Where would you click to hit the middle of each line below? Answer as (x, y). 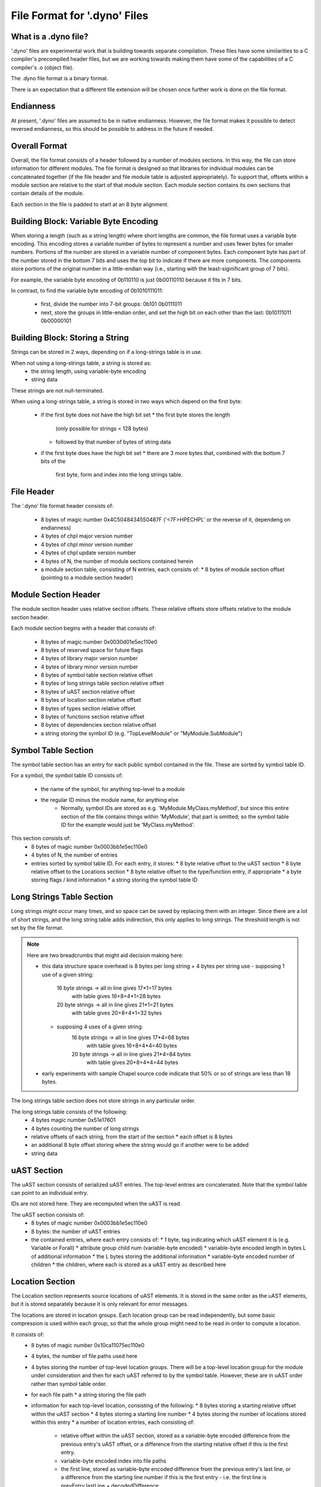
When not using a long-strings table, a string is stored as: (81, 363)
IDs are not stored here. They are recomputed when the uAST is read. (96, 1204)
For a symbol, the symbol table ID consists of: (67, 776)
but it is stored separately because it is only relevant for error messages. (100, 1304)
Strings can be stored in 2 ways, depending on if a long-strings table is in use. (106, 352)
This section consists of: (41, 838)
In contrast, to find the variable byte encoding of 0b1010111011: (87, 291)
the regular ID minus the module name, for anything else (109, 799)
